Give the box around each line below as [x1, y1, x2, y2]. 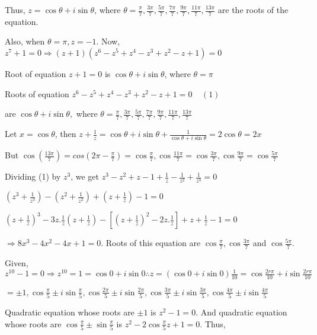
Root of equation [5, 68, 66, 80]
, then [55, 127, 76, 140]
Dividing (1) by [5, 170, 61, 183]
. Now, [96, 35, 120, 47]
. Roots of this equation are [101, 237, 201, 249]
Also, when [5, 35, 45, 47]
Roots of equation [5, 87, 69, 100]
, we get [71, 170, 100, 183]
